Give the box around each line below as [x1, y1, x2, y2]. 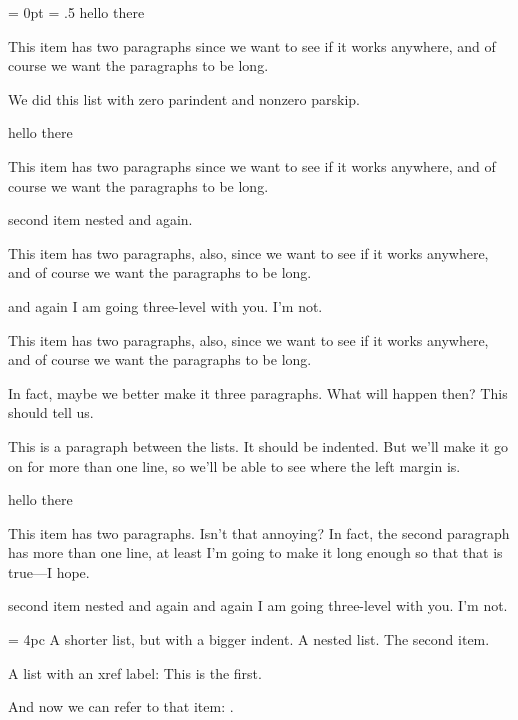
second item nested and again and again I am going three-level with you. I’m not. [8, 595, 508, 616]
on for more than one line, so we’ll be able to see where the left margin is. [8, 455, 461, 476]
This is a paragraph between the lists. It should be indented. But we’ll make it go [8, 435, 508, 456]
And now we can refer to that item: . [8, 696, 234, 717]
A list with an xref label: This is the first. [8, 662, 262, 683]
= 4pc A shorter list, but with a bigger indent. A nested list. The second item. [8, 629, 490, 650]
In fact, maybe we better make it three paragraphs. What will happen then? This [8, 382, 508, 403]
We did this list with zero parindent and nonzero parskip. [8, 88, 360, 109]
